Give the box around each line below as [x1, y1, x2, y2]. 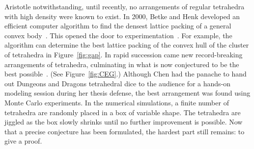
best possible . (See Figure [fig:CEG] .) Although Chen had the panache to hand [4, 69, 247, 79]
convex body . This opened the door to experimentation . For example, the [4, 30, 232, 40]
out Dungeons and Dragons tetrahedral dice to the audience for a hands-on [4, 78, 231, 88]
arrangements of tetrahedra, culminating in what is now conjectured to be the [4, 59, 239, 69]
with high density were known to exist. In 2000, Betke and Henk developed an [4, 11, 240, 21]
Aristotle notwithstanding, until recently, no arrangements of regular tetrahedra [4, 1, 245, 11]
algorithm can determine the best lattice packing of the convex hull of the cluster [4, 40, 249, 50]
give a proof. [4, 136, 42, 146]
